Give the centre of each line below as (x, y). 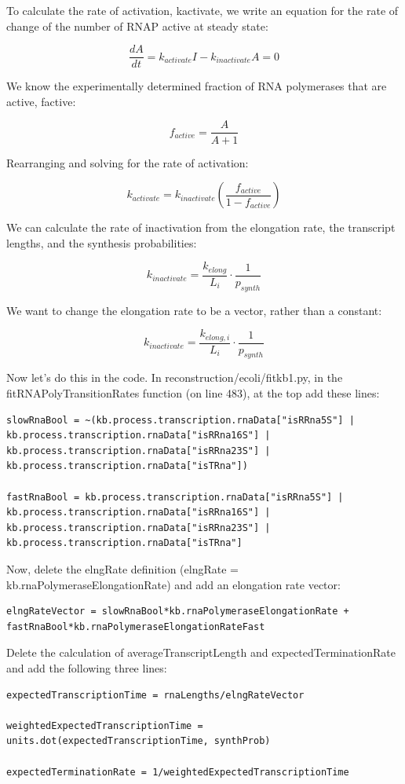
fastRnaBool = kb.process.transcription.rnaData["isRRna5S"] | (175, 497)
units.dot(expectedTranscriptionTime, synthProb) (139, 741)
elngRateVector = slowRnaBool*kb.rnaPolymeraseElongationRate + (178, 612)
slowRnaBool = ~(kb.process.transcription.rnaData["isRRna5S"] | (181, 420)
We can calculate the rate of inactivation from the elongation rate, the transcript (201, 227)
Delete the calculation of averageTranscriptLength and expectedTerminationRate (201, 652)
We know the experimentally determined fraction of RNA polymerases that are (197, 86)
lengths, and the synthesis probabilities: (102, 242)
